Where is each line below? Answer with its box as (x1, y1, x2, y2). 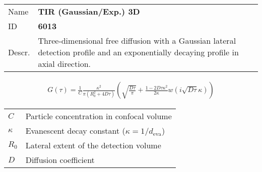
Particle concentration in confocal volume (25, 110, 172, 122)
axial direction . (38, 58, 91, 69)
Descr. (8, 46, 30, 58)
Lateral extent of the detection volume (25, 139, 161, 151)
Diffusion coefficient (25, 154, 95, 166)
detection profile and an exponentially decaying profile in (38, 46, 239, 58)
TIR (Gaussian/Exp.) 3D (38, 6, 140, 17)
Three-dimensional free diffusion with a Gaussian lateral (38, 35, 236, 46)
